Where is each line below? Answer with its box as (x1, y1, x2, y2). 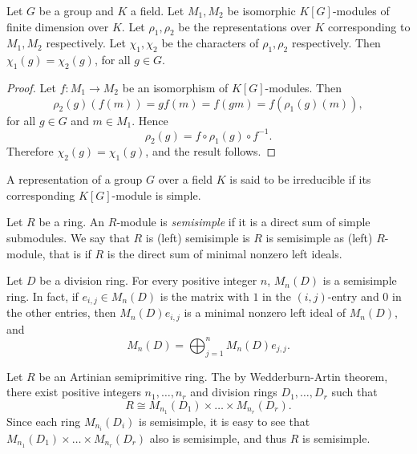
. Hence (132, 111, 168, 128)
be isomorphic (227, 2, 296, 18)
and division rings (190, 383, 277, 400)
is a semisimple (322, 272, 397, 289)
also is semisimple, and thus (149, 429, 287, 446)
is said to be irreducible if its (229, 171, 371, 188)
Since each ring (6, 412, 81, 429)
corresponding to (328, 18, 411, 34)
